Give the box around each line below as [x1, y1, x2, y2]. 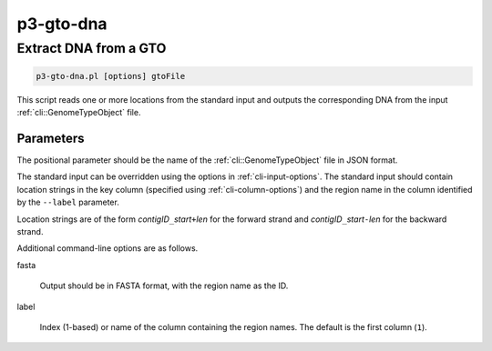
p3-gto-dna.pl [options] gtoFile [36, 71, 186, 81]
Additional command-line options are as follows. [16, 243, 199, 254]
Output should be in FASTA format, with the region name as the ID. [39, 280, 289, 291]
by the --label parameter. [16, 196, 120, 208]
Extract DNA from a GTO [16, 40, 167, 56]
